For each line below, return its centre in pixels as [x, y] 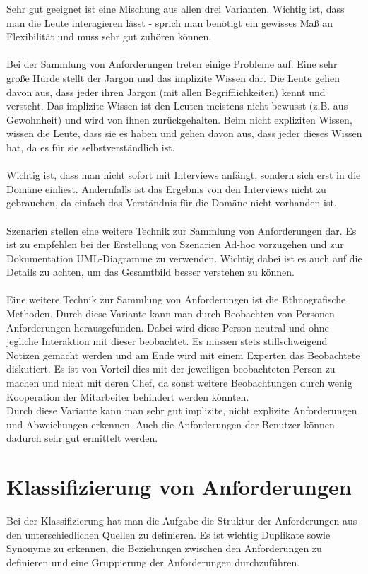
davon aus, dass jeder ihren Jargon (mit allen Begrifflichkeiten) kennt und [166, 92]
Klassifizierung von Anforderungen [179, 487]
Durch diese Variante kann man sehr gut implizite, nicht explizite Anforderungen [182, 410]
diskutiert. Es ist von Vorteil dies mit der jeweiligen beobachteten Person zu [171, 369]
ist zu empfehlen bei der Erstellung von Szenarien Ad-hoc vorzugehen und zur [175, 244]
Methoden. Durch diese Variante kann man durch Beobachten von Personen [171, 314]
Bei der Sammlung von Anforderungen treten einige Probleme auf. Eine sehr [172, 64]
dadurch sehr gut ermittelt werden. [82, 438]
